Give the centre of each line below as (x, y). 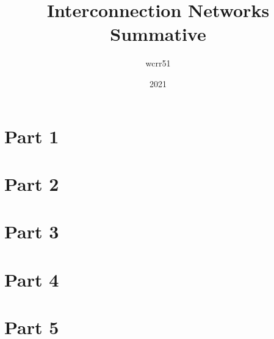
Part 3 (32, 231)
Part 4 (32, 279)
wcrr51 (158, 63)
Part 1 (32, 136)
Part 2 (32, 183)
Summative (158, 34)
